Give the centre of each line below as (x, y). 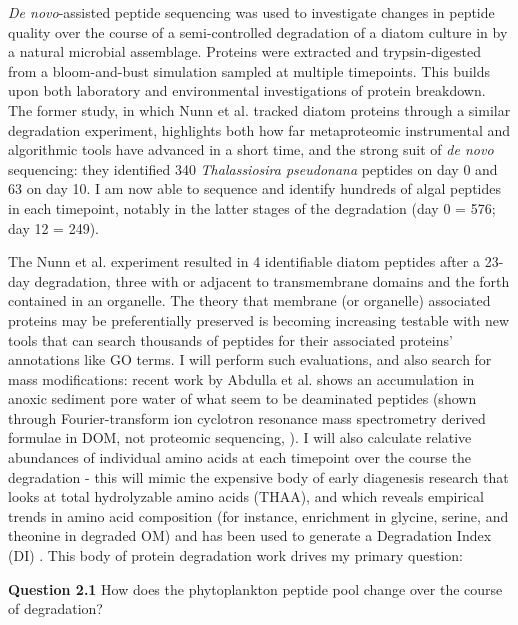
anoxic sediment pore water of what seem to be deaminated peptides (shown (242, 398)
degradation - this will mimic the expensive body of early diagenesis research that (258, 476)
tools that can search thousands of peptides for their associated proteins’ (230, 339)
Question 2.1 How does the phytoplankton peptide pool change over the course (255, 588)
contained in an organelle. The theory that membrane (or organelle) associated (249, 300)
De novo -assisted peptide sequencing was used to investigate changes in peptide (251, 12)
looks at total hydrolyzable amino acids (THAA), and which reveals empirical (246, 496)
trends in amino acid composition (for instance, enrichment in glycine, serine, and (258, 515)
